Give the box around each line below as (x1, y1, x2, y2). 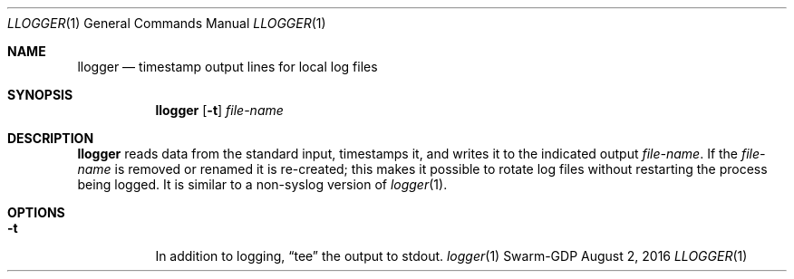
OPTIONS (7, 205, 65, 220)
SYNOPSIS (7, 87, 73, 102)
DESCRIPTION (7, 130, 94, 146)
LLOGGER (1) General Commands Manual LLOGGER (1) (7, 15, 326, 31)
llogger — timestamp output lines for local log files (77, 59, 378, 74)
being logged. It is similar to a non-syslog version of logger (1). (77, 177, 448, 192)
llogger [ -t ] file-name (155, 102, 284, 118)
